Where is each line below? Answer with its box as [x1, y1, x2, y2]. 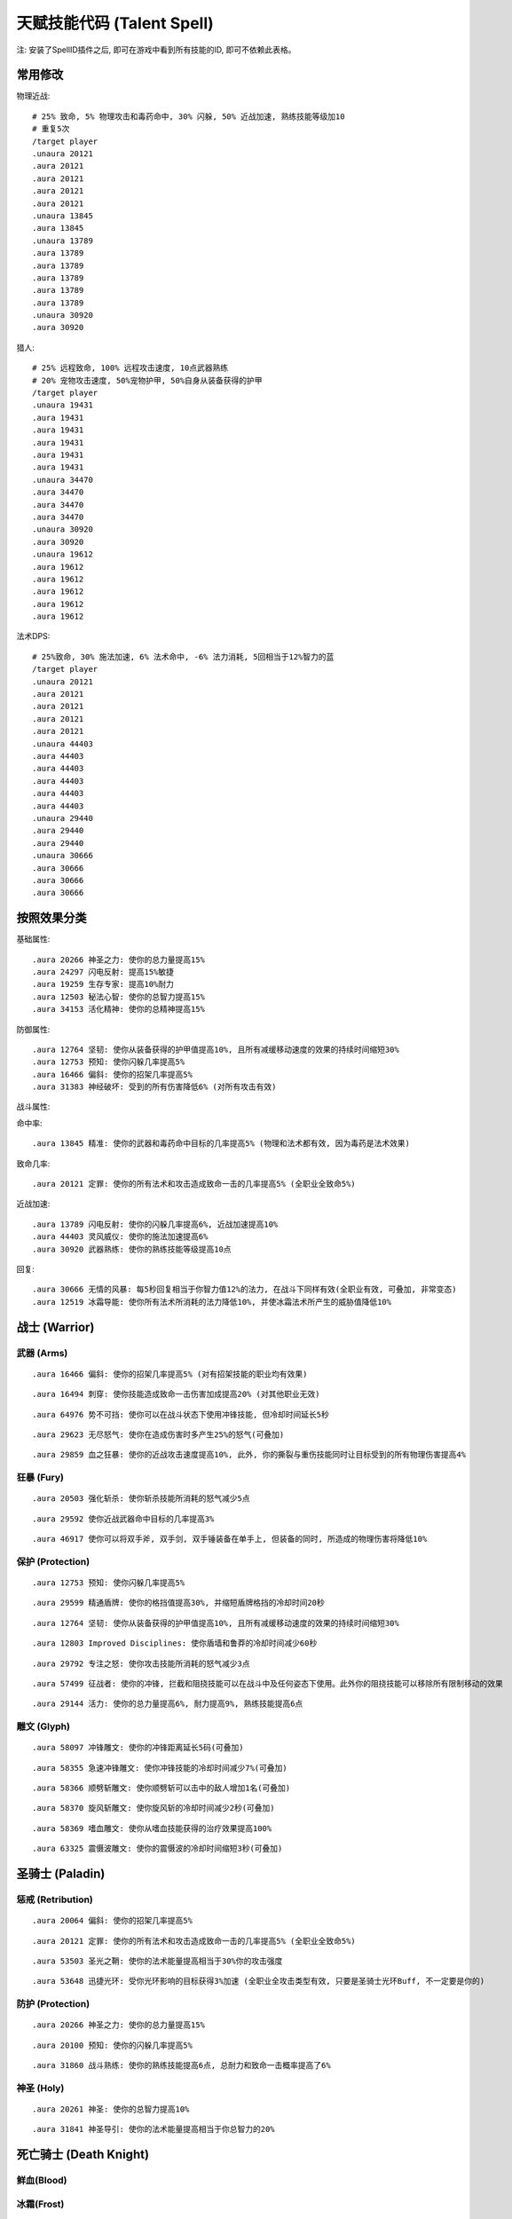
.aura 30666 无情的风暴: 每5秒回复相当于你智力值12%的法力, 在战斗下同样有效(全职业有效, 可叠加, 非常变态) [32, 1284, 457, 1295]
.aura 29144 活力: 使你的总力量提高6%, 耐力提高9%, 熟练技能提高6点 [32, 1699, 303, 1709]
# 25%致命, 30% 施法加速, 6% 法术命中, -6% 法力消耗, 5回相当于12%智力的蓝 [32, 651, 335, 661]
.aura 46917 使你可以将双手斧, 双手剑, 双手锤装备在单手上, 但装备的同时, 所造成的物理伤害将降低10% [32, 1534, 428, 1544]
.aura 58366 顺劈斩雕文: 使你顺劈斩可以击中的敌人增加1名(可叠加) [32, 1783, 291, 1793]
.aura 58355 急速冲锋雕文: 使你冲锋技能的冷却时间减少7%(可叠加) [32, 1763, 288, 1773]
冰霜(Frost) [16, 2198, 65, 2210]
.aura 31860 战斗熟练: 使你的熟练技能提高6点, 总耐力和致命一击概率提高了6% [32, 2060, 332, 2071]
